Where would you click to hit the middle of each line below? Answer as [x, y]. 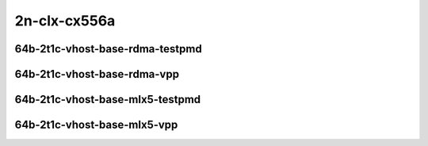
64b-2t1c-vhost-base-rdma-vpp [97, 74]
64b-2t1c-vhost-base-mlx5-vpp [96, 125]
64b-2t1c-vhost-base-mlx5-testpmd [108, 100]
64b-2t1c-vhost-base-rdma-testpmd [108, 49]
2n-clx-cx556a [65, 21]
